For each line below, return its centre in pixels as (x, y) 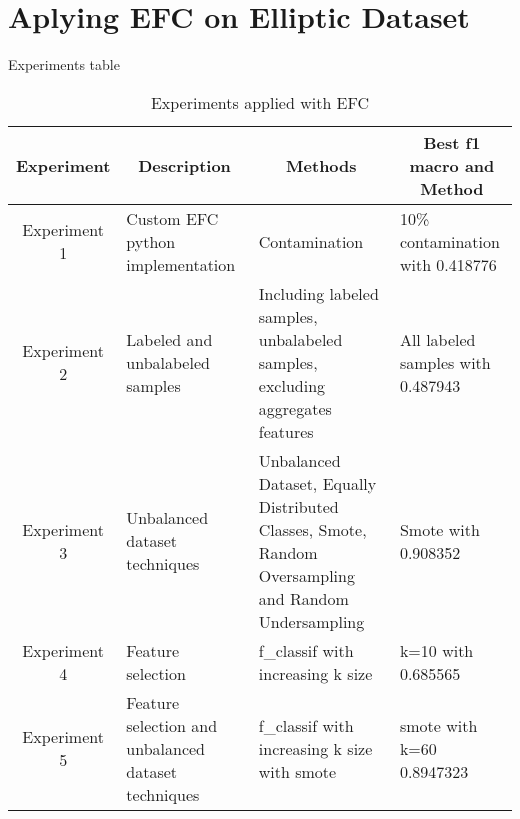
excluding (292, 385)
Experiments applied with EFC (260, 102)
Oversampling (306, 575)
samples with (445, 362)
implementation (181, 264)
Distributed (298, 506)
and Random (303, 598)
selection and (172, 725)
